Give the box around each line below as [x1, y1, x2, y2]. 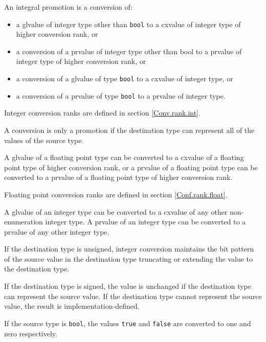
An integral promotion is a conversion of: [4, 2, 132, 12]
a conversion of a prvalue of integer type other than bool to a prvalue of [16, 45, 242, 56]
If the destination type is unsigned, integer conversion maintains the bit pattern [4, 243, 254, 254]
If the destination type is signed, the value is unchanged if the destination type [4, 281, 252, 291]
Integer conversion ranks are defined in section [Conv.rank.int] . [4, 107, 201, 118]
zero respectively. [4, 328, 57, 338]
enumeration [4, 216, 43, 227]
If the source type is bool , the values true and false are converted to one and [4, 317, 251, 328]
